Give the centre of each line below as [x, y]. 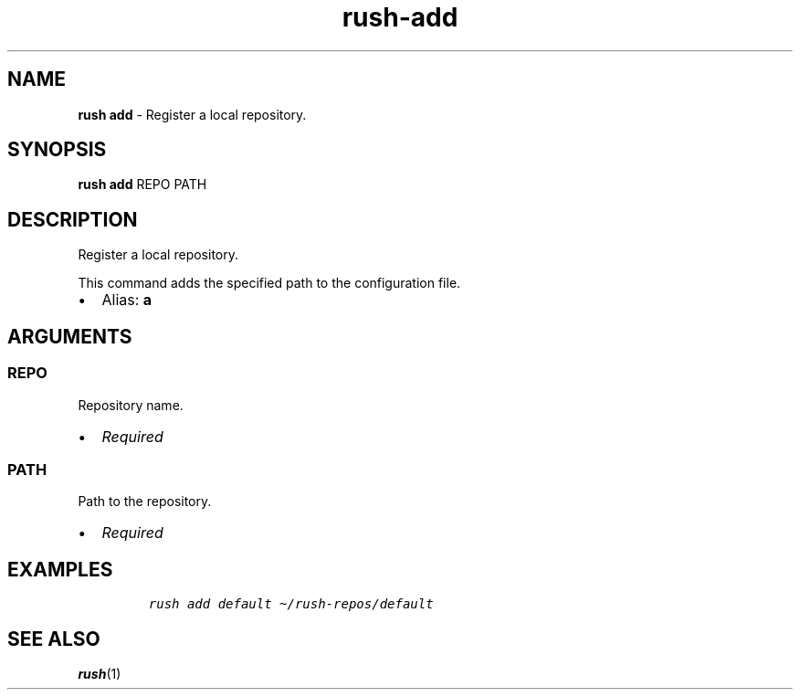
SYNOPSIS [57, 150]
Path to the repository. [145, 502]
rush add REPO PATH [142, 185]
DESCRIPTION [73, 219]
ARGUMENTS [70, 336]
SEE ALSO [54, 639]
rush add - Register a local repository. [192, 114]
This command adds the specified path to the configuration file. [269, 283]
